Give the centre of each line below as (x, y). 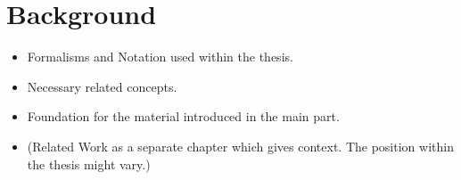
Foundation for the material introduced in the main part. (183, 116)
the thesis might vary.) (89, 164)
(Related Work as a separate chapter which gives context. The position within (240, 146)
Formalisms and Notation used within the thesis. (160, 57)
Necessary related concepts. (102, 86)
